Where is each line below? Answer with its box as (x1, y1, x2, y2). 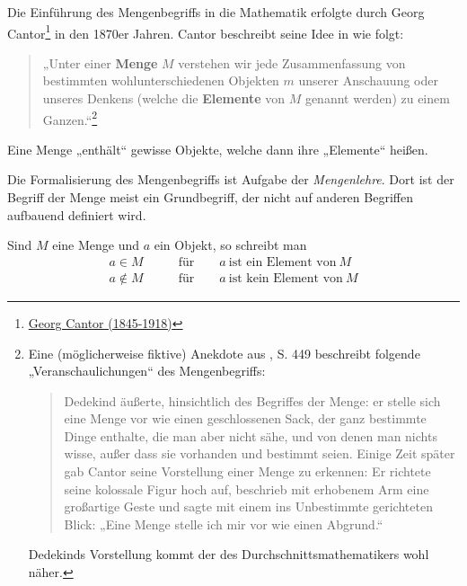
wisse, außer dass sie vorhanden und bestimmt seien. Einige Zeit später (64, 444, 455, 463)
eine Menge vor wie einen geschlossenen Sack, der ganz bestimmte (64, 409, 427, 428)
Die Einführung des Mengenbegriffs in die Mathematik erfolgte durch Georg (7, 3, 425, 21)
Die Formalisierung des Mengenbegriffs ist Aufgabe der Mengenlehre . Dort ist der (7, 170, 454, 189)
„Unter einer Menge (42, 53, 158, 72)
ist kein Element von (228, 271, 343, 285)
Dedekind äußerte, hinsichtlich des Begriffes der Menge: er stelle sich (64, 391, 441, 410)
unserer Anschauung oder (298, 71, 438, 90)
